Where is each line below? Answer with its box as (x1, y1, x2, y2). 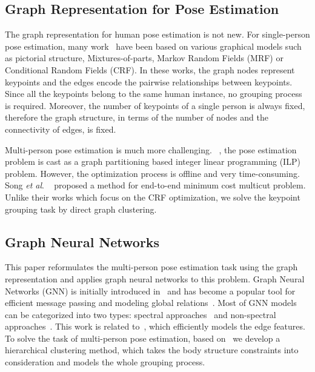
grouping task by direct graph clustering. (5, 202, 157, 215)
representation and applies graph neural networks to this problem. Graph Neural (5, 272, 305, 285)
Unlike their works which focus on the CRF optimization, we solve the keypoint (5, 190, 300, 203)
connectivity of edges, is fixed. (5, 122, 116, 135)
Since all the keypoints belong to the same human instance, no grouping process (5, 87, 302, 100)
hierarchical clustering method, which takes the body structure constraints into (5, 344, 299, 356)
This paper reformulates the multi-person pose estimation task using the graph (5, 261, 298, 273)
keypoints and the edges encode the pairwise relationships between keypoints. (5, 75, 293, 88)
